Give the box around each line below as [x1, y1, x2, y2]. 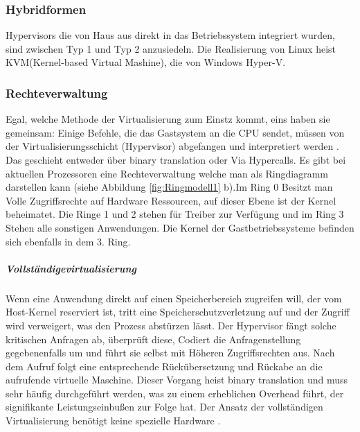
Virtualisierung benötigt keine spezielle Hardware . [6, 413, 221, 428]
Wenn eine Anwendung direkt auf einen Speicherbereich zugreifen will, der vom [6, 291, 342, 305]
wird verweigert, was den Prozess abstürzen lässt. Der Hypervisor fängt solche [6, 318, 336, 332]
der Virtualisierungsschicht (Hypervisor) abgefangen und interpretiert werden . [6, 139, 339, 153]
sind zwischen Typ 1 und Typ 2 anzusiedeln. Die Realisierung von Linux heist [6, 41, 336, 55]
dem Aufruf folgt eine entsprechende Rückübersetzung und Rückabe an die [6, 358, 323, 373]
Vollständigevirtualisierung [6, 261, 136, 275]
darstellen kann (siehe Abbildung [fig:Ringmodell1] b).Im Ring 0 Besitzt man [6, 180, 333, 194]
